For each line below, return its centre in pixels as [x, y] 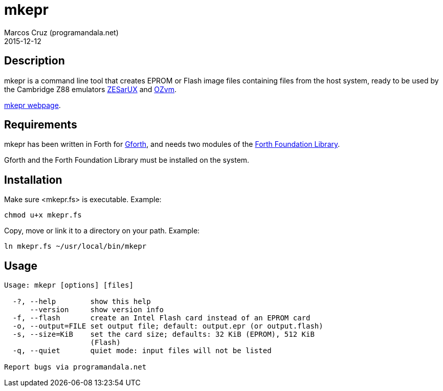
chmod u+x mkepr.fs [43, 215]
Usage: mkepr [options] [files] [69, 285]
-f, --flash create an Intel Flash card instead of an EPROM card [161, 318]
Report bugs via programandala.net [75, 367]
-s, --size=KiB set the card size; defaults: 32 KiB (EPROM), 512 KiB [163, 334]
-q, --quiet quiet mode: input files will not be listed [142, 351]
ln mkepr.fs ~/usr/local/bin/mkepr [75, 246]
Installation [33, 180]
